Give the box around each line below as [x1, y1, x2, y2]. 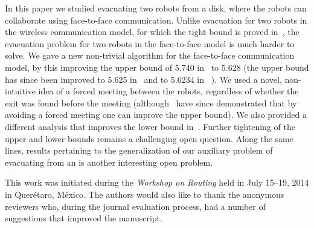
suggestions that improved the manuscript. [5, 212, 162, 224]
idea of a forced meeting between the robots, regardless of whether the [38, 85, 299, 97]
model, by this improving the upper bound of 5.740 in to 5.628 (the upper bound [5, 60, 309, 73]
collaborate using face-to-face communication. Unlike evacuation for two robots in [5, 13, 307, 26]
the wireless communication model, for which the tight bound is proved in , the [5, 25, 300, 38]
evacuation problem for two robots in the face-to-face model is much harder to [5, 37, 295, 50]
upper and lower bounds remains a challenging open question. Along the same [5, 132, 294, 145]
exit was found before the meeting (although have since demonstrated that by [5, 96, 297, 109]
